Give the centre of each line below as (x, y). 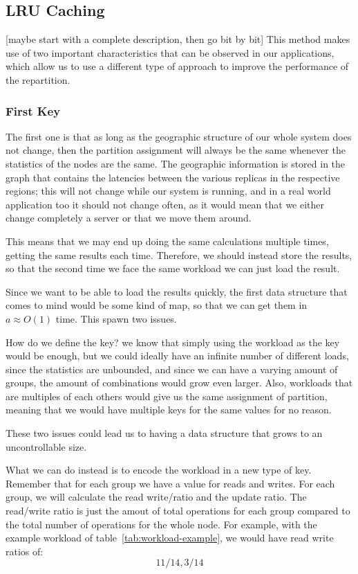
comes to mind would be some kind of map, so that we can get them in (157, 305)
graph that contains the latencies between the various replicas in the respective (173, 177)
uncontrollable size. (46, 446)
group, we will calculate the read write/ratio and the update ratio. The (156, 497)
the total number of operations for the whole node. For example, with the (161, 524)
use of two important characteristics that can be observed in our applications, (170, 52)
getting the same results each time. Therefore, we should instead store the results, (179, 254)
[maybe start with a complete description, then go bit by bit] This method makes (178, 39)
